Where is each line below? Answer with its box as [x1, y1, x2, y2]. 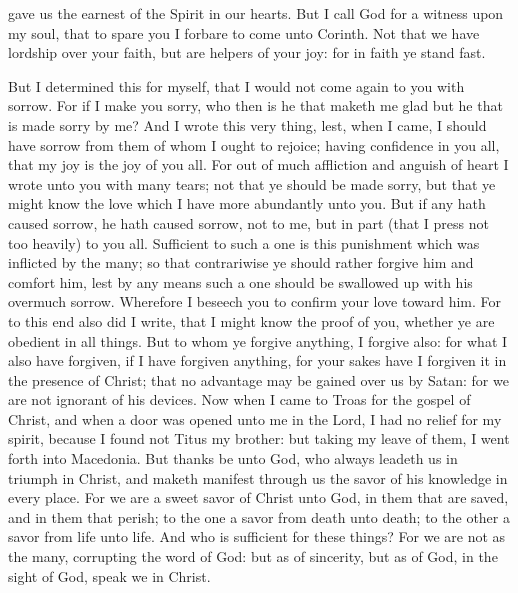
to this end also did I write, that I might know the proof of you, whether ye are [8, 310, 495, 331]
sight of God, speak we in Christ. [8, 565, 211, 586]
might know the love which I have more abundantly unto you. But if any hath [8, 193, 486, 214]
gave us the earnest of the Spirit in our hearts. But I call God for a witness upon [8, 3, 504, 23]
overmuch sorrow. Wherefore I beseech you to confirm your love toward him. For [8, 291, 501, 312]
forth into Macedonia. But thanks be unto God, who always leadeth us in [8, 448, 458, 469]
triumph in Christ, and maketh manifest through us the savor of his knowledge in [8, 467, 508, 488]
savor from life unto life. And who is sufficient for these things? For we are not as [8, 526, 506, 547]
